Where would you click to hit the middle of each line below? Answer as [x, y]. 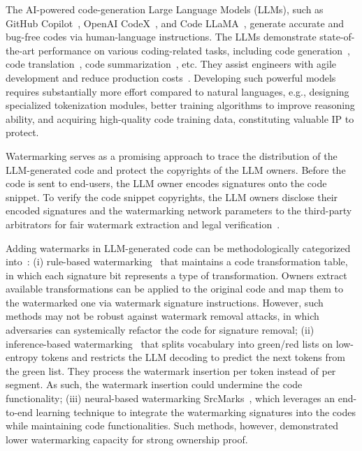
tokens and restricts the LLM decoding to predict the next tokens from [193, 357]
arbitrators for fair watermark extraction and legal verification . [143, 224]
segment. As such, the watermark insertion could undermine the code [154, 384]
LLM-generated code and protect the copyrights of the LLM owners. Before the [176, 169]
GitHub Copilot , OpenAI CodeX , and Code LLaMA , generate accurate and [175, 23]
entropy [22, 357]
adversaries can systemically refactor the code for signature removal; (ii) [160, 330]
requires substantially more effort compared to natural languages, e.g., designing [178, 91]
